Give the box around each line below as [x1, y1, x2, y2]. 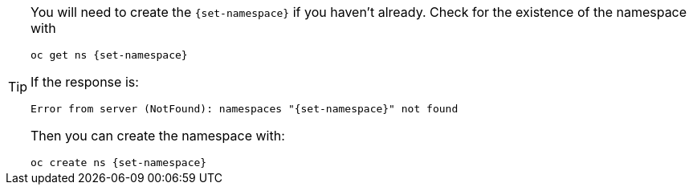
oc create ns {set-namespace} [31, 156, 207, 169]
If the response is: [31, 74, 139, 90]
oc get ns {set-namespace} [31, 49, 188, 61]
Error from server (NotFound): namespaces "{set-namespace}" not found [31, 103, 459, 115]
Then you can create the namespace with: [31, 128, 285, 144]
